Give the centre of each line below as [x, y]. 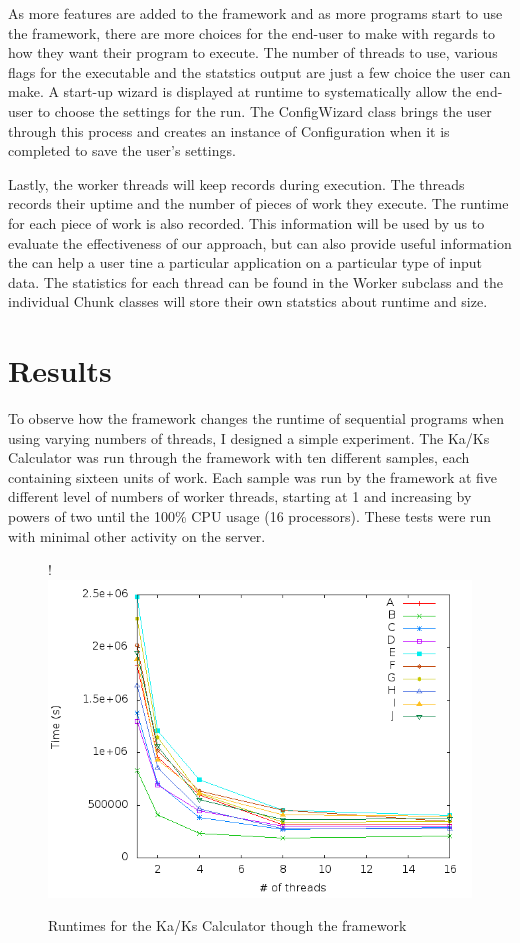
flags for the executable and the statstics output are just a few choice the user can [259, 71]
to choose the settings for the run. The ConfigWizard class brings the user [264, 110]
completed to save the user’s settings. [122, 150]
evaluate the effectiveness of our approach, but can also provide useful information [260, 242]
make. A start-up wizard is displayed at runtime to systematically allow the [240, 91]
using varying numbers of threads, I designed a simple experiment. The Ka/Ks [249, 437]
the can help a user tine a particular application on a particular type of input [245, 262]
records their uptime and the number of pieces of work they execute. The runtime [258, 203]
